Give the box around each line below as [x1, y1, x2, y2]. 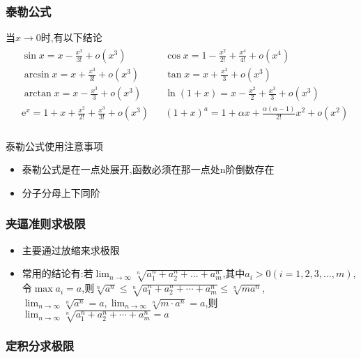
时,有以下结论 [40, 30, 102, 45]
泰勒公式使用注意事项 [6, 138, 103, 153]
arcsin [24, 70, 49, 80]
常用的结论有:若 [22, 266, 93, 281]
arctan [24, 89, 52, 99]
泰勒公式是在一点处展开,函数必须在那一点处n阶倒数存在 [22, 162, 275, 177]
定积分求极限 [6, 337, 75, 355]
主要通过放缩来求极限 [22, 242, 120, 257]
